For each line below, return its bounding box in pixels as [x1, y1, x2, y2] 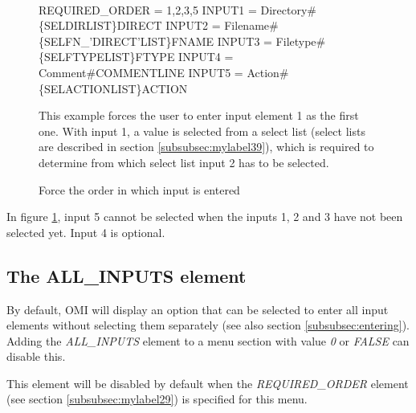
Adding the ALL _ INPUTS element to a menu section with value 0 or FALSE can [6, 332, 410, 349]
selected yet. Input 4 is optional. [6, 223, 165, 240]
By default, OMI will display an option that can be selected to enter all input [6, 301, 389, 317]
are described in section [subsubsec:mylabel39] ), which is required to [39, 138, 374, 155]
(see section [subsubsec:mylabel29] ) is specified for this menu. [6, 391, 308, 407]
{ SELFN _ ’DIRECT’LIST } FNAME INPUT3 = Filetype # [39, 32, 326, 49]
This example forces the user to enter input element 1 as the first [39, 107, 359, 124]
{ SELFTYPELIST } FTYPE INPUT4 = [39, 48, 234, 65]
